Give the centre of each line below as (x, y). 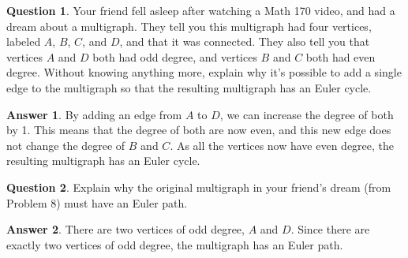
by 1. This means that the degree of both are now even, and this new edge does (199, 130)
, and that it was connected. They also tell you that (245, 41)
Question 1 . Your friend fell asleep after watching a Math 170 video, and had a (201, 10)
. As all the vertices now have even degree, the (282, 145)
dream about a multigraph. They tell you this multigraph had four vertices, (189, 26)
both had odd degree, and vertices (175, 56)
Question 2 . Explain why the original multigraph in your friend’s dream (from (199, 187)
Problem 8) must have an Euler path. (97, 202)
